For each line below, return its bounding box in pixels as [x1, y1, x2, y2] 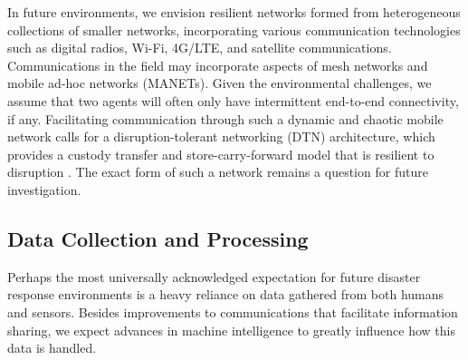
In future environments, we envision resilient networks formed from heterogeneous [7, 3, 461, 21]
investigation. [7, 180, 81, 199]
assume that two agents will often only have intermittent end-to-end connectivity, [7, 91, 459, 110]
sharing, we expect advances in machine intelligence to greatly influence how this [7, 320, 455, 339]
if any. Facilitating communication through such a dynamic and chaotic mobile [7, 109, 444, 128]
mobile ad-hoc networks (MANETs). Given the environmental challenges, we [7, 73, 432, 92]
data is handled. [7, 338, 97, 357]
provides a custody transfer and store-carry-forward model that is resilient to [7, 144, 435, 163]
